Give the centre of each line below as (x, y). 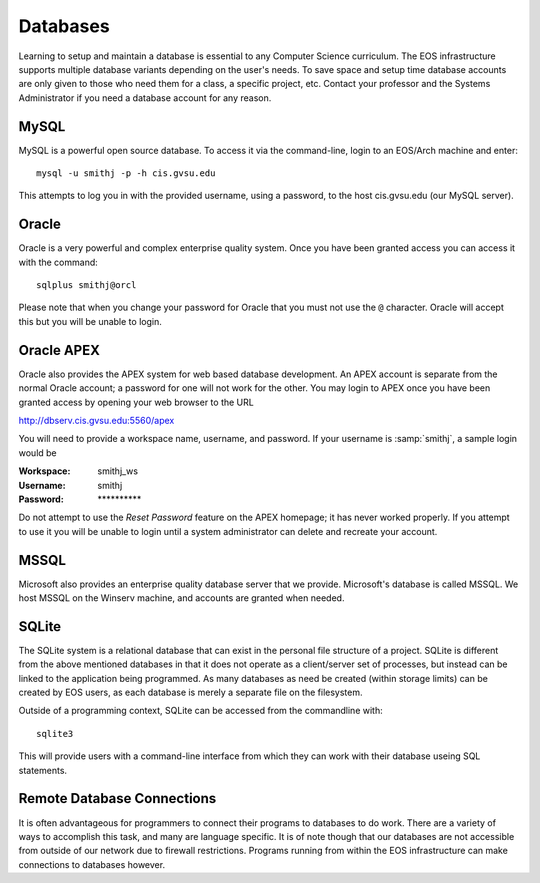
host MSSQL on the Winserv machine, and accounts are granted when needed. (181, 597)
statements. (43, 770)
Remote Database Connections (117, 798)
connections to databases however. (91, 864)
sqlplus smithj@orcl (86, 285)
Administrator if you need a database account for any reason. (145, 97)
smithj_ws (118, 471)
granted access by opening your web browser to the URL (136, 402)
